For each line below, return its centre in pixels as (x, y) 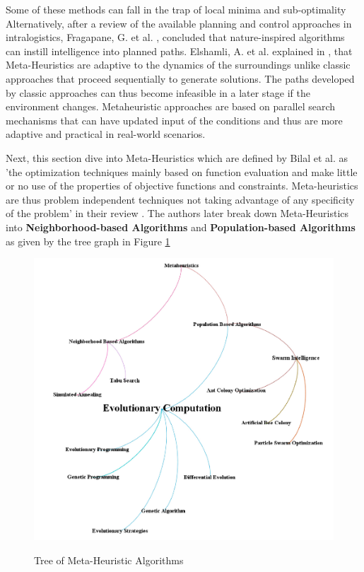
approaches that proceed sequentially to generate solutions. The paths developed (180, 78)
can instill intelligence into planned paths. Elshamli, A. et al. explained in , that (179, 51)
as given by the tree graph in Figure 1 (88, 241)
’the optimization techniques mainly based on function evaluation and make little (182, 171)
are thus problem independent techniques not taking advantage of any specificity (180, 199)
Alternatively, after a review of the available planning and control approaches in (179, 23)
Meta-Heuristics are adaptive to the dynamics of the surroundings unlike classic (178, 65)
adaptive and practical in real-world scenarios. (106, 134)
